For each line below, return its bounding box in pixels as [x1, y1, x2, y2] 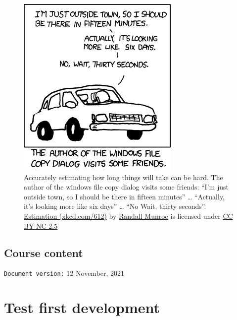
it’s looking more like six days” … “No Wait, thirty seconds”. [24, 201, 206, 211]
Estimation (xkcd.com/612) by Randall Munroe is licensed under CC [24, 210, 233, 221]
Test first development [4, 297, 160, 318]
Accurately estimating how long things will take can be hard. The [24, 172, 223, 182]
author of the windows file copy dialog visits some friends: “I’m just [24, 182, 229, 192]
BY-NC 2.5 [24, 220, 58, 231]
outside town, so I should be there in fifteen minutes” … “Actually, [24, 191, 225, 201]
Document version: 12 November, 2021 [4, 268, 125, 278]
